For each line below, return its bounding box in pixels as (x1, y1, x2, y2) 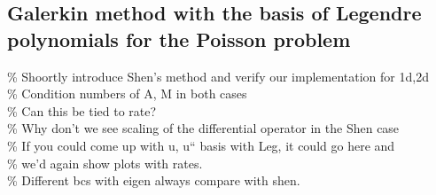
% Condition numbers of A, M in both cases (7, 84, 247, 103)
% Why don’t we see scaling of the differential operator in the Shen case (7, 119, 400, 137)
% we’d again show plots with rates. (7, 153, 203, 172)
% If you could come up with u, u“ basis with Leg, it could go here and (7, 136, 395, 154)
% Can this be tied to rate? (7, 101, 157, 120)
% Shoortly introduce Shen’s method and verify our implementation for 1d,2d (7, 66, 429, 85)
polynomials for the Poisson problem (7, 25, 351, 52)
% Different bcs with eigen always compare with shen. (7, 171, 300, 190)
